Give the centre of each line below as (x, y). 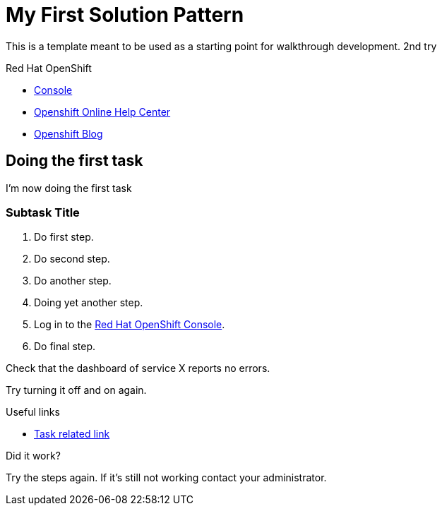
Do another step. (73, 281)
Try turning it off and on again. (76, 390)
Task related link (72, 434)
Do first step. (64, 237)
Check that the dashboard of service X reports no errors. (138, 368)
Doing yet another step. (89, 303)
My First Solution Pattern (125, 15)
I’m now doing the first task (69, 188)
